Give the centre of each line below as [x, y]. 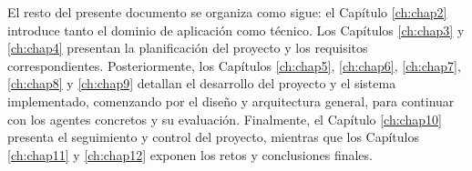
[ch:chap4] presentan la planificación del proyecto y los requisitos [188, 48]
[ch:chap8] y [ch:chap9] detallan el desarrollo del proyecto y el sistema [202, 83]
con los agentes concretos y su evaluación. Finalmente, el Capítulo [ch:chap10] [225, 119]
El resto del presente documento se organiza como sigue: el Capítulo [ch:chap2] [227, 12]
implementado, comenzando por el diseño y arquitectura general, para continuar [231, 101]
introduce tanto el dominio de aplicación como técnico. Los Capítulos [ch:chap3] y [236, 30]
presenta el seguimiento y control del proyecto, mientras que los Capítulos [214, 137]
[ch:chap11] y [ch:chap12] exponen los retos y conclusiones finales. [190, 154]
